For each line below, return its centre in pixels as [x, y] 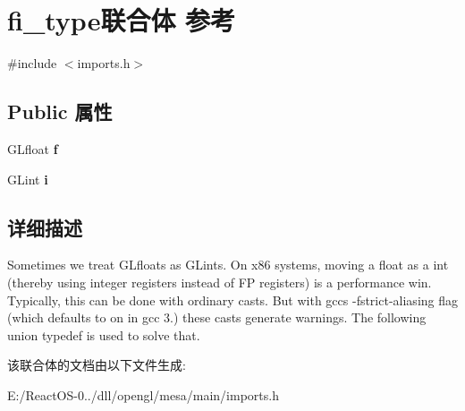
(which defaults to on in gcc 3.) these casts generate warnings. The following [217, 317]
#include [32, 63]
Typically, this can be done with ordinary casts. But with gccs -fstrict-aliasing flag [232, 300]
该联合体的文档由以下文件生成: [97, 365]
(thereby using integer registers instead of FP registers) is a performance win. [220, 282]
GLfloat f [33, 148]
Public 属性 [60, 111]
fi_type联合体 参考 [122, 20]
